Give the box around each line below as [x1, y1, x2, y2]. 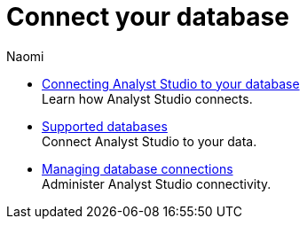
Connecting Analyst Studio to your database [42, 75, 300, 91]
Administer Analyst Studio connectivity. [42, 175, 272, 191]
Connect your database [6, 2, 289, 32]
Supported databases [42, 118, 168, 134]
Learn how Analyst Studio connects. [42, 90, 253, 106]
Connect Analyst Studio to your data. [42, 133, 257, 149]
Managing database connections [42, 160, 233, 176]
